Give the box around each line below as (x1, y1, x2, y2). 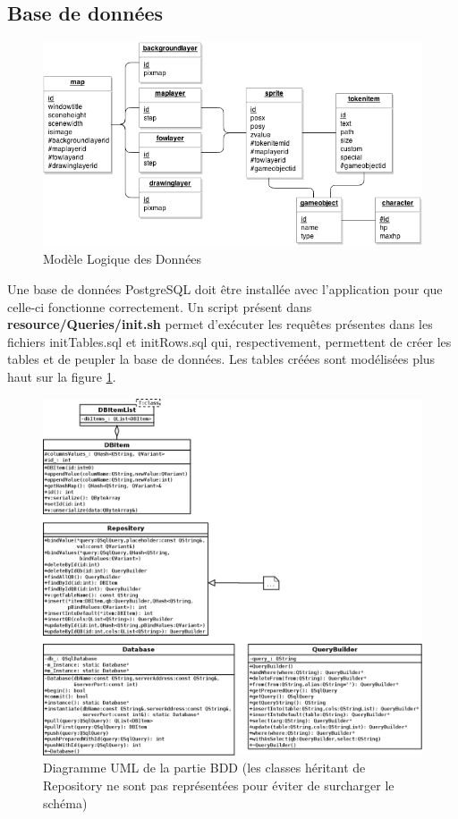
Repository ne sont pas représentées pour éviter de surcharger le (43, 775, 394, 794)
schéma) (43, 793, 88, 812)
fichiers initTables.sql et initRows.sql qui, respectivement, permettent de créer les (7, 332, 452, 350)
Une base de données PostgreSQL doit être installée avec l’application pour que (7, 280, 443, 299)
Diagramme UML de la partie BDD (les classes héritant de (43, 758, 366, 777)
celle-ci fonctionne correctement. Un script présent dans (7, 297, 312, 316)
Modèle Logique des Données (43, 249, 202, 268)
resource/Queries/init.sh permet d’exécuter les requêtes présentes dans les (7, 315, 433, 334)
